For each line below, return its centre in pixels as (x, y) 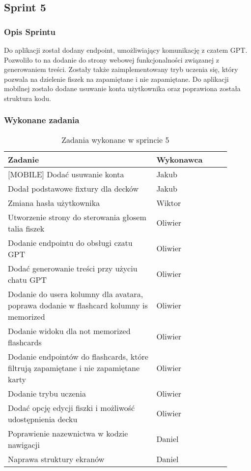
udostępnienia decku (43, 419)
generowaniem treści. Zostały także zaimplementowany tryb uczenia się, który (121, 69)
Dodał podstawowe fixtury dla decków (73, 188)
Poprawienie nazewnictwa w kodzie (68, 433)
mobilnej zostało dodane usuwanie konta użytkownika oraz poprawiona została (122, 88)
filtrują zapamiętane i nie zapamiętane (74, 368)
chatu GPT (28, 279)
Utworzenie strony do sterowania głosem (77, 217)
